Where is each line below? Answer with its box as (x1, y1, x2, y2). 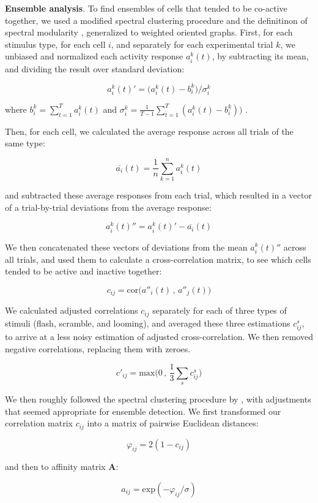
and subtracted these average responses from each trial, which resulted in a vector (5, 189, 312, 202)
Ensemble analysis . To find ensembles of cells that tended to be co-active (5, 2, 287, 14)
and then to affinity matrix (5, 460, 106, 473)
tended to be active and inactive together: (5, 265, 162, 278)
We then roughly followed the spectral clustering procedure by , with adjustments (5, 392, 311, 405)
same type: (5, 137, 45, 149)
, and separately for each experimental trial (111, 37, 273, 50)
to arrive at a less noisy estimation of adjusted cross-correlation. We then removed (5, 330, 313, 342)
